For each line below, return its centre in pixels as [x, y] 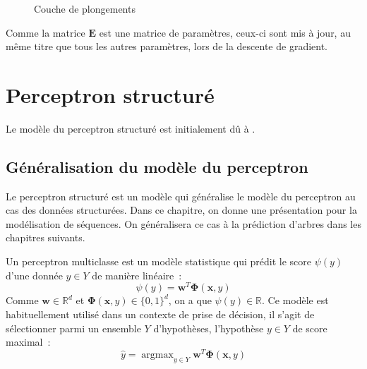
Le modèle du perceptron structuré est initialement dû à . [131, 128]
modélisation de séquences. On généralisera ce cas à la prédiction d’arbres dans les [183, 223]
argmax [157, 355]
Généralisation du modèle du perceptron [157, 166]
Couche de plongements [85, 8]
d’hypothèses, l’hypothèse [209, 328]
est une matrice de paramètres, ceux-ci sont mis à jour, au [225, 32]
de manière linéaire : [137, 275]
